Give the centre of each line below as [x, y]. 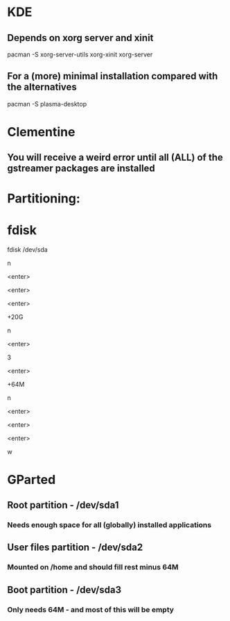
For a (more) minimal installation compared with [113, 76]
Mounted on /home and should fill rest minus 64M [93, 567]
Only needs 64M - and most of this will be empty [91, 609]
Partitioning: [44, 198]
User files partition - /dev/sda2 [75, 548]
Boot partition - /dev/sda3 [64, 589]
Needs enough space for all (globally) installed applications [109, 525]
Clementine [41, 132]
